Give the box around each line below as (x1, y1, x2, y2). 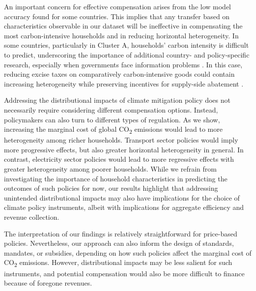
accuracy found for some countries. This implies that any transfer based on (4, 11, 230, 21)
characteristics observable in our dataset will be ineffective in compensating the (4, 21, 243, 31)
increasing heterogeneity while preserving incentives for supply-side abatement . (4, 78, 244, 88)
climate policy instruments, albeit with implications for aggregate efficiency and (4, 202, 244, 212)
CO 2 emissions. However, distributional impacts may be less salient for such (4, 257, 232, 269)
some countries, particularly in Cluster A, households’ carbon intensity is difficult (4, 40, 249, 50)
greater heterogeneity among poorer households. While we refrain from (4, 164, 217, 174)
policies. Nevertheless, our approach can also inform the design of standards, (4, 238, 234, 248)
